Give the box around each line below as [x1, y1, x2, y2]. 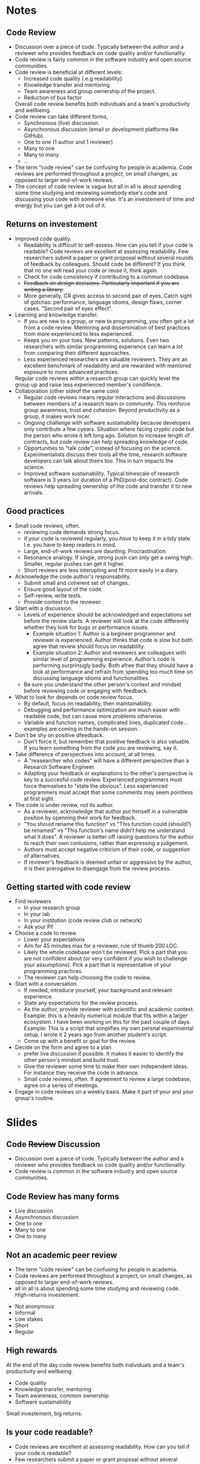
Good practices [6, 506, 64, 517]
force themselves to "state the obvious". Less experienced [23, 782, 168, 789]
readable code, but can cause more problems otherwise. [23, 712, 164, 720]
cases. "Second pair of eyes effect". [23, 305, 113, 312]
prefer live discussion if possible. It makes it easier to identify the [23, 1050, 184, 1057]
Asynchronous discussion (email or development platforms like [23, 126, 179, 133]
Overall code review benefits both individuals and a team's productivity [14, 100, 190, 108]
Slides [6, 1115, 38, 1129]
